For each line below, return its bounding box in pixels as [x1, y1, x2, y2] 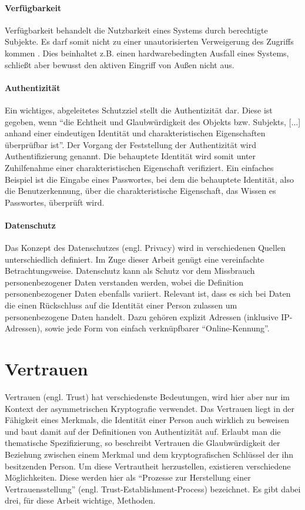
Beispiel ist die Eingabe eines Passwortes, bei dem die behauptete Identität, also [5, 173, 294, 185]
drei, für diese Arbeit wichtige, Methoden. [5, 494, 156, 506]
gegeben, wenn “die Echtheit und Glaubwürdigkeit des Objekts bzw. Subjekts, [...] [5, 115, 301, 127]
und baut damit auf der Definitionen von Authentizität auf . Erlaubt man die [5, 425, 281, 437]
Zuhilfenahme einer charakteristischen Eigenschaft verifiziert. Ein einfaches [5, 161, 274, 173]
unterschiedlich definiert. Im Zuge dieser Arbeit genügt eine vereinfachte [5, 253, 264, 265]
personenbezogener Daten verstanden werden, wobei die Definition [5, 276, 243, 288]
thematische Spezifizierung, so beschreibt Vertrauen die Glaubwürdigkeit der [5, 437, 280, 449]
